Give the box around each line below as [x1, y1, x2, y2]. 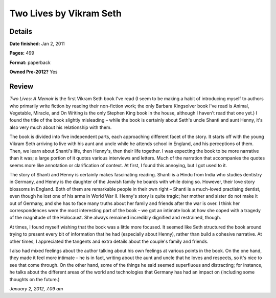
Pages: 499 [9, 50, 35, 56]
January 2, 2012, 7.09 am [9, 285, 63, 291]
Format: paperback [9, 59, 51, 65]
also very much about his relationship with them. [9, 124, 112, 130]
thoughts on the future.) [9, 276, 60, 282]
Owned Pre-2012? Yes [9, 69, 58, 75]
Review [9, 82, 34, 91]
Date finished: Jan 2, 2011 [9, 41, 65, 47]
